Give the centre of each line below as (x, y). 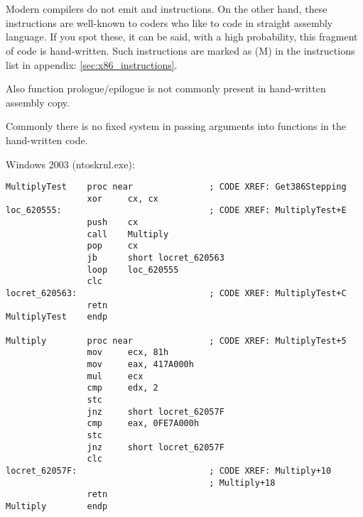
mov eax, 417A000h (140, 364)
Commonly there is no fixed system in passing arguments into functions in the (176, 126)
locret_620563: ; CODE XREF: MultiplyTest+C (176, 294)
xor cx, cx (123, 198)
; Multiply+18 (242, 483)
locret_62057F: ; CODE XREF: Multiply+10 (169, 470)
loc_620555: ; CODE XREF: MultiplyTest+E (176, 211)
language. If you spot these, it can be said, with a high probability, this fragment (182, 37)
